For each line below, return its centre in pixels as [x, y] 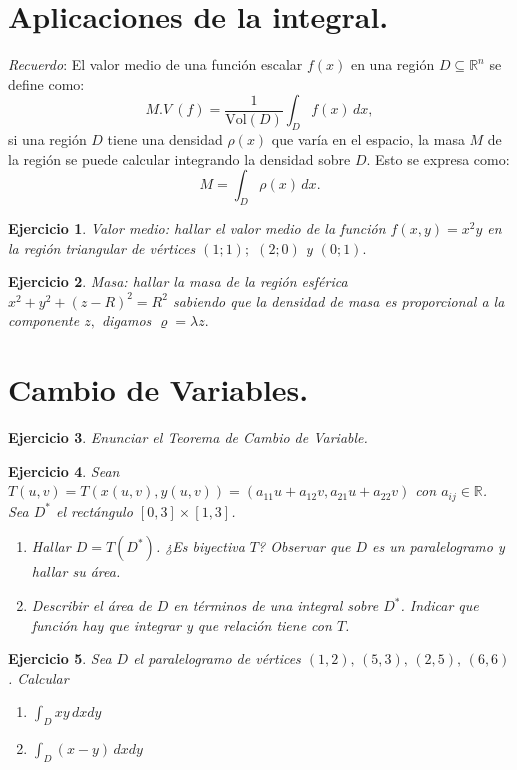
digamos [126, 320]
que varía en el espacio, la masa [368, 139]
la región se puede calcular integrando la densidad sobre [179, 158]
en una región [392, 64]
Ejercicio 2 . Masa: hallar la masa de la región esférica [178, 281]
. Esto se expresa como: [438, 158]
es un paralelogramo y [438, 546]
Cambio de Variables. [158, 389]
